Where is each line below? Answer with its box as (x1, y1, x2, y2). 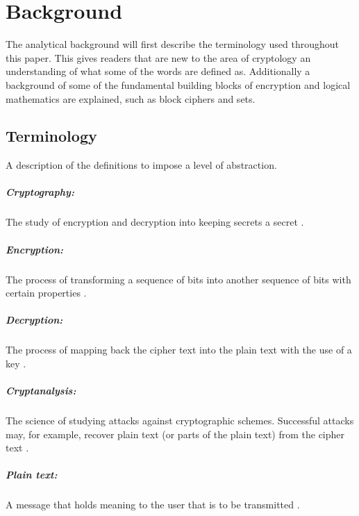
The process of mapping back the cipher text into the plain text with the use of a (6, 342, 352, 357)
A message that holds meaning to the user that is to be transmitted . (6, 497, 300, 512)
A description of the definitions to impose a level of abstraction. (6, 158, 277, 172)
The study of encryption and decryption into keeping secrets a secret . (6, 215, 304, 229)
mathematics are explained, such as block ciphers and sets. (6, 91, 256, 106)
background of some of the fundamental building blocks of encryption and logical (6, 77, 351, 92)
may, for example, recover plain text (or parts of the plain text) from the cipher (6, 426, 345, 441)
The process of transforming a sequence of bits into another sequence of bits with (6, 272, 351, 286)
